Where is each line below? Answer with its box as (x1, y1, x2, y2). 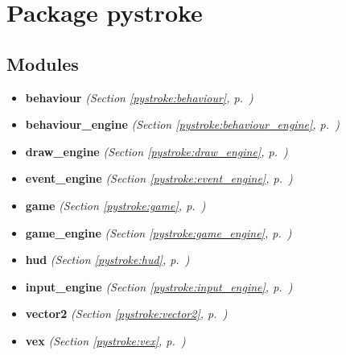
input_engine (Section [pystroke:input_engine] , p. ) (25, 278, 293, 295)
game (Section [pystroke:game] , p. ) (25, 196, 206, 213)
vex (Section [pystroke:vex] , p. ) (25, 332, 186, 349)
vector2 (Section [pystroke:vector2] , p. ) (25, 305, 228, 322)
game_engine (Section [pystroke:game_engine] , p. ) (25, 224, 292, 241)
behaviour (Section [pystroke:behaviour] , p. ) (25, 89, 253, 105)
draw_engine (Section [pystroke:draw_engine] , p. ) (25, 142, 288, 159)
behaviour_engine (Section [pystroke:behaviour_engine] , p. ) (25, 116, 340, 133)
